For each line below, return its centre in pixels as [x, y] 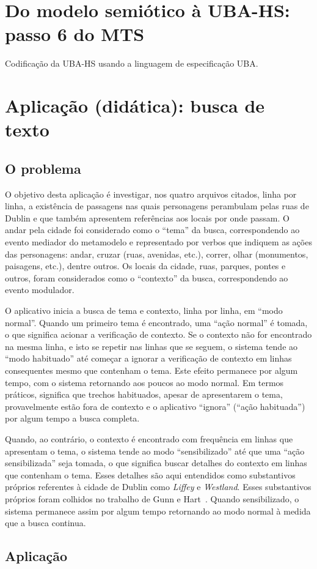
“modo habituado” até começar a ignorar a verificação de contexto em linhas [148, 358]
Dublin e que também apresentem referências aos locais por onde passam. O [147, 218]
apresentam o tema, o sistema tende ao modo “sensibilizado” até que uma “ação [155, 451]
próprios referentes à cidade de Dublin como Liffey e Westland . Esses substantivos [158, 487]
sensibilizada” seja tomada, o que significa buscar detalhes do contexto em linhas [156, 463]
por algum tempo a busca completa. [72, 418]
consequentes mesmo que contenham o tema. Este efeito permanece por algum [151, 370]
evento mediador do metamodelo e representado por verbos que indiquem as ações [158, 242]
